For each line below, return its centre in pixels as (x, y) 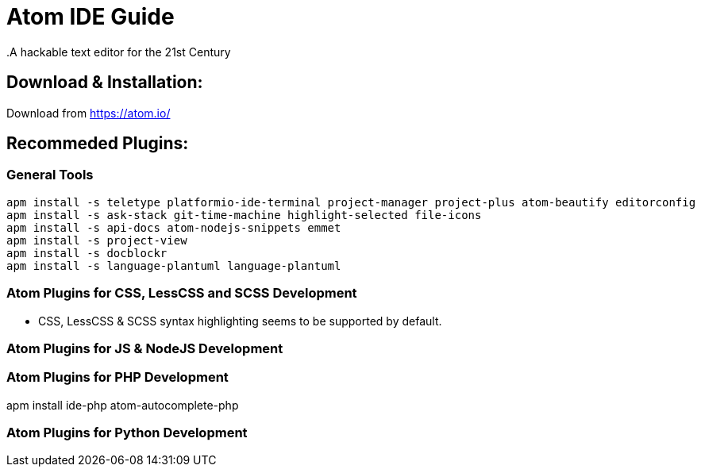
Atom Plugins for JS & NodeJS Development (145, 348)
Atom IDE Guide (91, 17)
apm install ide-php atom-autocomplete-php (123, 405)
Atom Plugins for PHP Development (117, 377)
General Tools (50, 175)
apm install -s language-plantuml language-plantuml (174, 265)
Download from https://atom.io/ (89, 113)
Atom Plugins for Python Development (127, 433)
